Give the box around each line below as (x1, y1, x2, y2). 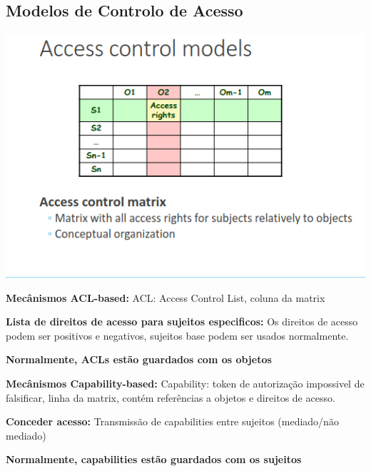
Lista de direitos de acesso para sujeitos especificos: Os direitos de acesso (6, 314, 358, 329)
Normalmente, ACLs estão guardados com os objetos (6, 352, 272, 367)
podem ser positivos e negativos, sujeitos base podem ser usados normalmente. (6, 328, 349, 343)
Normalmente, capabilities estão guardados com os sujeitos (6, 452, 302, 467)
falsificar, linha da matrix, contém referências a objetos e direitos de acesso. (6, 390, 335, 405)
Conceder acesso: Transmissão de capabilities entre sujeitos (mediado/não (6, 414, 339, 429)
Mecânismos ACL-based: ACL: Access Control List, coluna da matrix (6, 290, 325, 305)
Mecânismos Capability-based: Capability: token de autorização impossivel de (6, 375, 365, 390)
